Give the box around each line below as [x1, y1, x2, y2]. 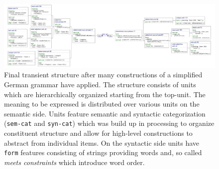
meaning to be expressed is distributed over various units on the [4, 99, 200, 109]
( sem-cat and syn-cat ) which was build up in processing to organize [4, 118, 215, 128]
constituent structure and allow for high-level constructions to [4, 127, 193, 138]
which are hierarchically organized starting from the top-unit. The [4, 89, 206, 99]
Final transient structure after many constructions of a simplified [4, 69, 203, 80]
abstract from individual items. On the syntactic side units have [4, 137, 200, 148]
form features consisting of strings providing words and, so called [4, 147, 202, 158]
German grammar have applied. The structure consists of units [4, 79, 196, 89]
